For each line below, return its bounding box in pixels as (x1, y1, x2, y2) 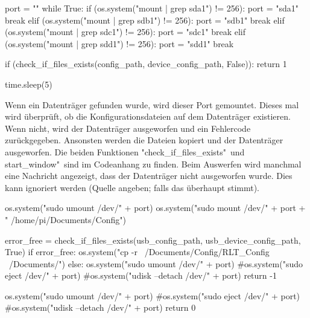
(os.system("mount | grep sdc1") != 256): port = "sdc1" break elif (5, 25, 246, 38)
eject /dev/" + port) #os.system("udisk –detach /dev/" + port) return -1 (5, 269, 277, 282)
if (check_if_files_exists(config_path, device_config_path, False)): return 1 (5, 57, 287, 70)
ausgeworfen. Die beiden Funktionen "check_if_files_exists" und (5, 145, 245, 158)
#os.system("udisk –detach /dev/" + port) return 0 (5, 301, 196, 314)
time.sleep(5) (5, 77, 52, 90)
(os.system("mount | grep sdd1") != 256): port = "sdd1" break (5, 37, 234, 50)
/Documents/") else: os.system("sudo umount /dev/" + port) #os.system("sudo (8, 257, 303, 270)
